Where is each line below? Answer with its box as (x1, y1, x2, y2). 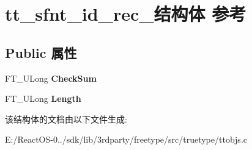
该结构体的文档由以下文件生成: (5, 112, 127, 125)
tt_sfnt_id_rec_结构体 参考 (5, 1, 246, 26)
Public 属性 (5, 43, 77, 62)
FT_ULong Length (5, 92, 81, 105)
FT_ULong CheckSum (5, 71, 97, 84)
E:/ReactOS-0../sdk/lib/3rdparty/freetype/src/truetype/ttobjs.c (5, 133, 247, 146)
